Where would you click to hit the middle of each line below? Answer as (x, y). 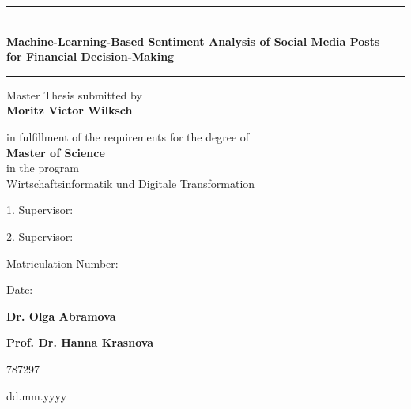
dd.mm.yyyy (37, 395)
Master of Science (56, 152)
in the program (43, 168)
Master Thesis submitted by (74, 94)
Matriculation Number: (62, 263)
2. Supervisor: (40, 236)
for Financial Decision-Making (90, 56)
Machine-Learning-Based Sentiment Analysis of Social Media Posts (193, 41)
